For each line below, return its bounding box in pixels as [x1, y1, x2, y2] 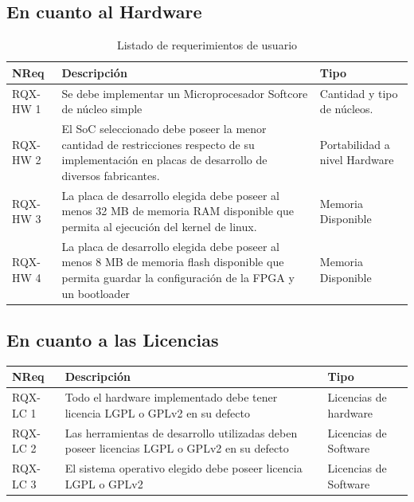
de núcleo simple [61, 100, 143, 117]
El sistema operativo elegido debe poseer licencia [64, 460, 303, 477]
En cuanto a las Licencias [6, 327, 219, 351]
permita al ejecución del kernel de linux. [61, 218, 257, 234]
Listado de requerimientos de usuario [116, 37, 298, 53]
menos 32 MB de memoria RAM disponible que [61, 202, 294, 219]
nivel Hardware [319, 151, 394, 168]
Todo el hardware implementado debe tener [64, 389, 278, 406]
